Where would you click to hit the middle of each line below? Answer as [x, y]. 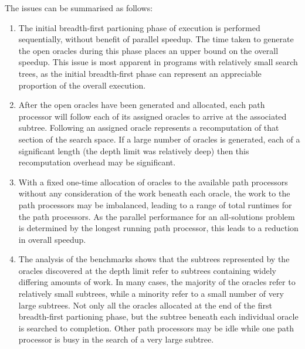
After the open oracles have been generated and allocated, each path [142, 105]
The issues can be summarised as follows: [79, 8]
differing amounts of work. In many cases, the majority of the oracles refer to [157, 282]
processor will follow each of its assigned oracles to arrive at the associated [152, 116]
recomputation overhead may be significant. [97, 162]
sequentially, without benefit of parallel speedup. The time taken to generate [156, 39]
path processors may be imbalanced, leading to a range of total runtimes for [155, 204]
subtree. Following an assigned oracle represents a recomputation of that [149, 128]
